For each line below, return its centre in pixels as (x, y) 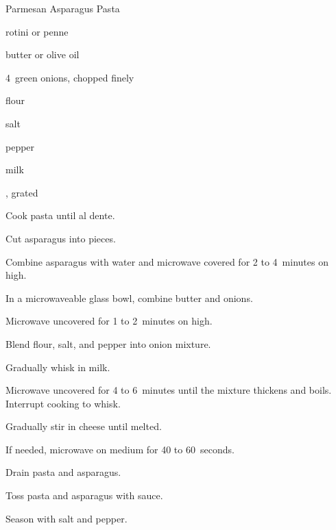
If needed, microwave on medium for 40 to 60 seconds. (120, 449)
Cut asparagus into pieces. (61, 238)
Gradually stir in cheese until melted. (84, 426)
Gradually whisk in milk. (58, 367)
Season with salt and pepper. (67, 518)
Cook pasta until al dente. (60, 215)
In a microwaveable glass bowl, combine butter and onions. (129, 298)
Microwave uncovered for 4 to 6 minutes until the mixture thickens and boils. (169, 390)
